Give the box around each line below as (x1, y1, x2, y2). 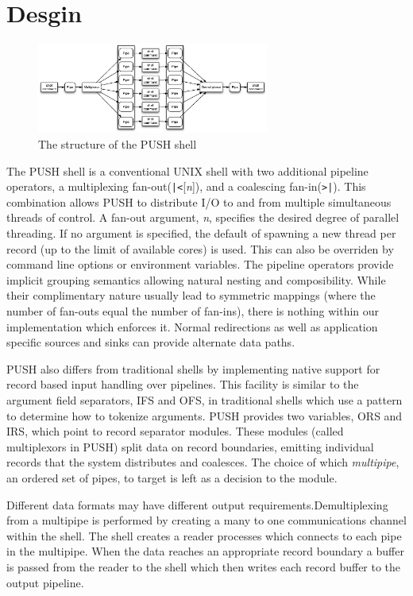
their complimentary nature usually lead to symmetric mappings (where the (6, 287, 376, 304)
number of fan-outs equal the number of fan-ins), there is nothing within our (6, 303, 380, 319)
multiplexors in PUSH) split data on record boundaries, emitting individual (6, 438, 374, 455)
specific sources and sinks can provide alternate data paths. (6, 334, 295, 350)
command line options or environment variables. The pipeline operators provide (6, 256, 394, 273)
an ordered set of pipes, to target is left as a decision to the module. (6, 469, 338, 486)
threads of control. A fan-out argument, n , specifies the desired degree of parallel (6, 209, 399, 226)
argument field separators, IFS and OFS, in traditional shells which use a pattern (6, 392, 403, 408)
